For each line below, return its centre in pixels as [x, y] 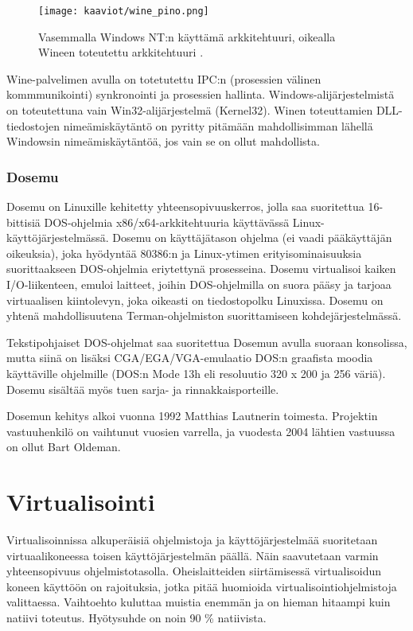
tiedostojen [33, 125]
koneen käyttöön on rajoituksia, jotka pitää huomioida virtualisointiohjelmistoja [202, 586]
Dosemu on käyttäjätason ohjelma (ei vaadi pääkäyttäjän [252, 238]
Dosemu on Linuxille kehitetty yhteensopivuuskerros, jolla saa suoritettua [185, 206]
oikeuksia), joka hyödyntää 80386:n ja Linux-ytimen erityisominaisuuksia [184, 253]
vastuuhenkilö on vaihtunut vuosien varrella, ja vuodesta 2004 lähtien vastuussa [201, 431]
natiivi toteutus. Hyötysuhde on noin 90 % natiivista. [136, 618]
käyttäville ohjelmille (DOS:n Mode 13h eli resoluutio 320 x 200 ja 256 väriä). [196, 373]
